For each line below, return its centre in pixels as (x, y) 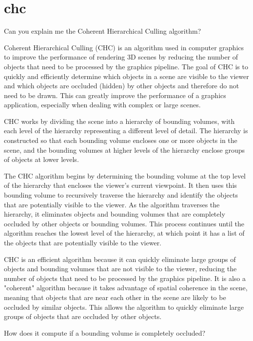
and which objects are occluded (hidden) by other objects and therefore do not (122, 86)
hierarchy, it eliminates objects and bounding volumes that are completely (115, 214)
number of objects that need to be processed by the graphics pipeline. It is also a (125, 278)
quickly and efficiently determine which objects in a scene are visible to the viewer (126, 76)
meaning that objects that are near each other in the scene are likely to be (115, 297)
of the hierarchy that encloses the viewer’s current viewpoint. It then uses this (120, 185)
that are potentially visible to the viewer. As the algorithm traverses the (112, 204)
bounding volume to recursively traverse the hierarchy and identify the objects (121, 195)
